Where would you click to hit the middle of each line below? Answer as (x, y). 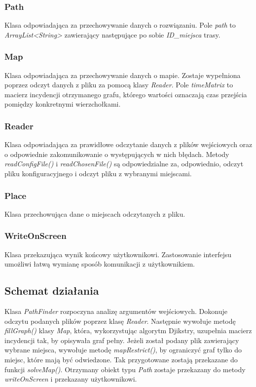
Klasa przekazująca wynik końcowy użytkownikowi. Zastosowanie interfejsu (118, 254)
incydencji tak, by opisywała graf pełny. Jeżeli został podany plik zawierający (122, 340)
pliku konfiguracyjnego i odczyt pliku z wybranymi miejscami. (98, 173)
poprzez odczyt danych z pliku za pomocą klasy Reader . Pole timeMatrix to (119, 85)
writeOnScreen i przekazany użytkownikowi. (71, 379)
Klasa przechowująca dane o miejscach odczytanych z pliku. (95, 213)
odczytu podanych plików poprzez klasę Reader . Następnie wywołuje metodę (120, 321)
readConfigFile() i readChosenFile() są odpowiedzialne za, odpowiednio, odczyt (124, 164)
